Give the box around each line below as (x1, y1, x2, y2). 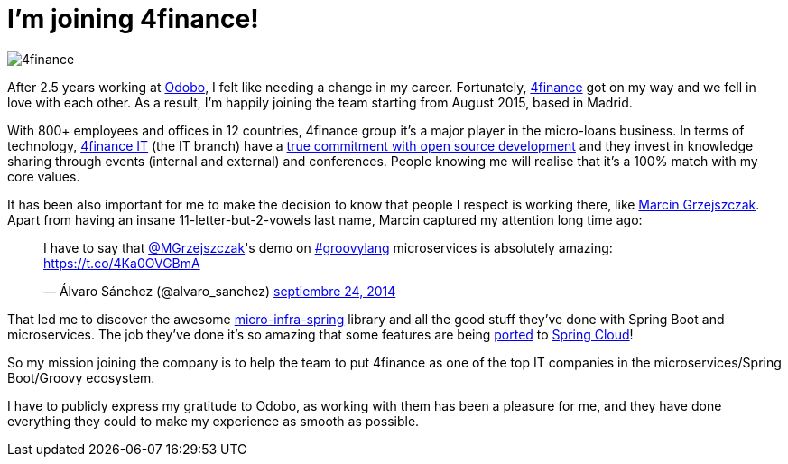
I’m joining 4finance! (7, 4, 259, 34)
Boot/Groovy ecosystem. (7, 369, 155, 385)
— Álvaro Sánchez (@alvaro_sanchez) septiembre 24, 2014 (43, 283, 396, 299)
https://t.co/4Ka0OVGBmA (43, 255, 200, 271)
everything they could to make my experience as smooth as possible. (7, 413, 420, 429)
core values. (7, 168, 80, 184)
